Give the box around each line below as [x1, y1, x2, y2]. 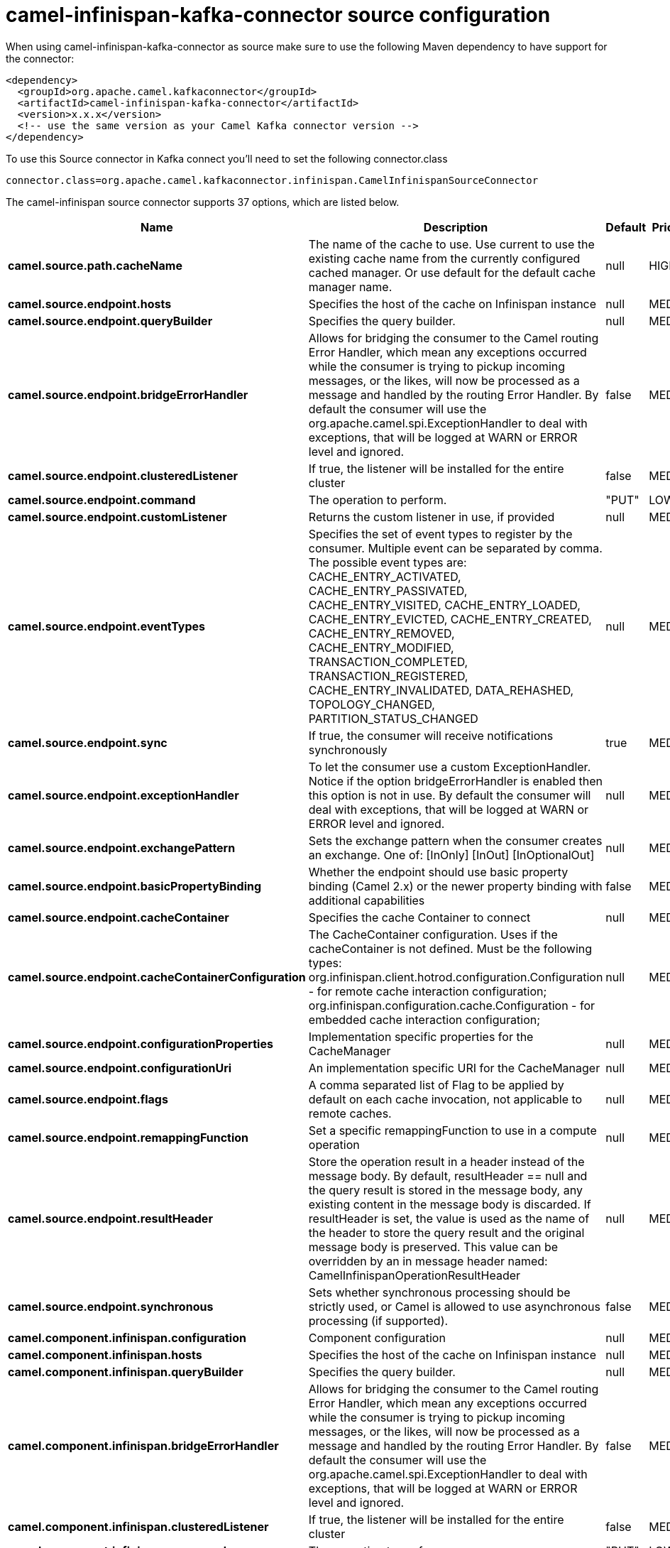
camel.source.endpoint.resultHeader [8, 1211, 213, 1226]
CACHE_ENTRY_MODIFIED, [308, 640, 454, 655]
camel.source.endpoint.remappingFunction [8, 1130, 249, 1145]
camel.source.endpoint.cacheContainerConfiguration [8, 969, 306, 984]
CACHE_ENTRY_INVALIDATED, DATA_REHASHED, [308, 682, 574, 697]
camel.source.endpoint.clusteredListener [8, 468, 238, 483]
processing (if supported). [308, 1313, 449, 1328]
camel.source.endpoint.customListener [8, 509, 227, 524]
